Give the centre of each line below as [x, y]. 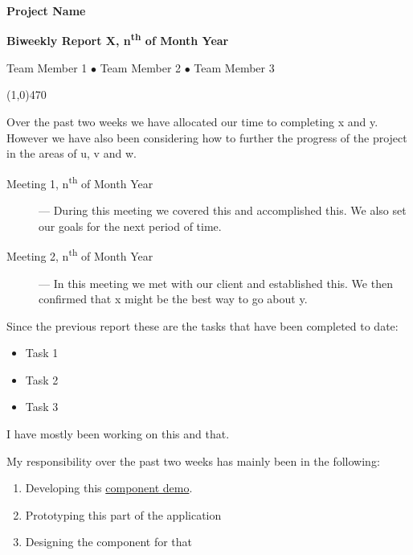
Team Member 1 [47, 67]
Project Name [46, 10]
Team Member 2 [141, 67]
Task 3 [42, 407]
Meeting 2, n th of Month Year [80, 255]
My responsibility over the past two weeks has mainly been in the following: [193, 460]
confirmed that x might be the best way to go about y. [173, 299]
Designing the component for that [109, 542]
